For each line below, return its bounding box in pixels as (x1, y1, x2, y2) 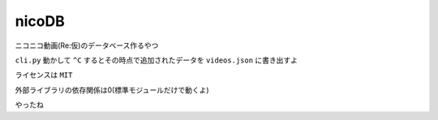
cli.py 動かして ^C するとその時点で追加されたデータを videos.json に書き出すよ (15, 55, 298, 65)
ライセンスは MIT (15, 70, 73, 80)
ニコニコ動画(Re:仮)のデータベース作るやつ (15, 41, 159, 50)
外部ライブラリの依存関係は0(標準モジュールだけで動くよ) (15, 85, 210, 95)
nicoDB (15, 12, 65, 30)
